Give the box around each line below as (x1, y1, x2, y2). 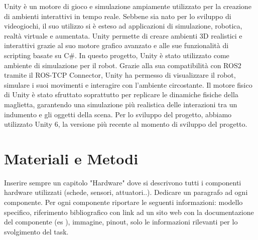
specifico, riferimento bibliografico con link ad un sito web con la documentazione (4, 206, 254, 217)
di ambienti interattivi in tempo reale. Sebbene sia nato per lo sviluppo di (4, 11, 231, 21)
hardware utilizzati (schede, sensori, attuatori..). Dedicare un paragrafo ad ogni (4, 187, 248, 197)
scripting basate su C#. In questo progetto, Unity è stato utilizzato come (4, 50, 229, 60)
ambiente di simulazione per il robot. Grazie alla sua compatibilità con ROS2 (4, 60, 241, 70)
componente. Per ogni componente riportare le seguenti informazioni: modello (4, 197, 243, 207)
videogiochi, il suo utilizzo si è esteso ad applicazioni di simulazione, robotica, (4, 21, 242, 31)
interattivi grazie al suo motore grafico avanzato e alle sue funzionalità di (4, 40, 229, 51)
